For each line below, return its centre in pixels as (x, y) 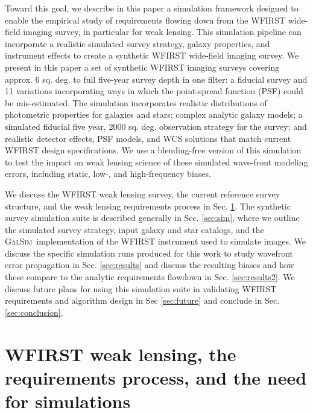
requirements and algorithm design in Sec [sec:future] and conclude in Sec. (142, 300)
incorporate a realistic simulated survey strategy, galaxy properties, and (138, 43)
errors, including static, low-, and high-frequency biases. (108, 174)
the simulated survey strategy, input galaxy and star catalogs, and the (134, 229)
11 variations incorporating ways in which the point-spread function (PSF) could (154, 91)
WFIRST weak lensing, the (121, 354)
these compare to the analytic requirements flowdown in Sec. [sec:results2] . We (150, 277)
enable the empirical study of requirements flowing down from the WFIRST (145, 20)
